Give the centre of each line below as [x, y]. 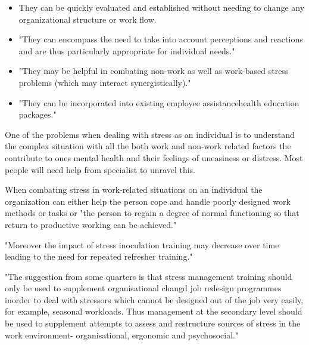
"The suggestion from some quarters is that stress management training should [149, 276]
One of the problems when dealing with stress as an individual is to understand [150, 134]
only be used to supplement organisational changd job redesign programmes [143, 288]
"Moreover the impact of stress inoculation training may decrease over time [142, 244]
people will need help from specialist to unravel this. [100, 169]
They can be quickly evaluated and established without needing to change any [162, 7]
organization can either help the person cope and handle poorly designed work [148, 201]
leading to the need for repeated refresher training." [99, 256]
